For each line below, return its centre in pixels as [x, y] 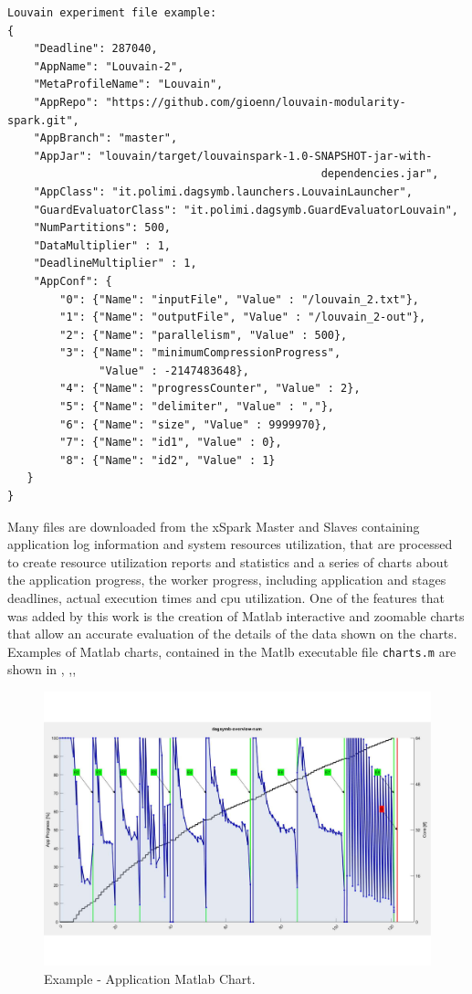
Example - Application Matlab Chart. [150, 978]
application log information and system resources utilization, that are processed [230, 544]
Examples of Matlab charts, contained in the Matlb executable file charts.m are [232, 651]
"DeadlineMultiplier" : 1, [115, 264]
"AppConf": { [73, 281]
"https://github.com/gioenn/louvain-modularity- [256, 102]
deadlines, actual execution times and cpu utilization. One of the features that [226, 597]
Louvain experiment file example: [112, 13]
